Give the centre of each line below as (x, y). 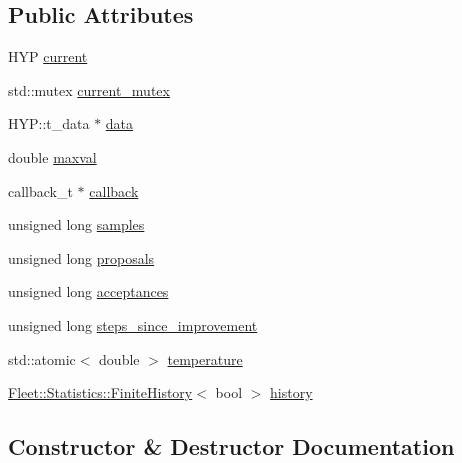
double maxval (52, 156)
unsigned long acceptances (88, 291)
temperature (205, 358)
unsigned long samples (76, 224)
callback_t (40, 190)
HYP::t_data (49, 123)
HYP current (48, 56)
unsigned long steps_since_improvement (133, 324)
